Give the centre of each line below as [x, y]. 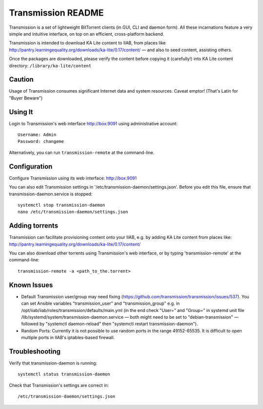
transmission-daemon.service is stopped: [51, 194]
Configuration [31, 166]
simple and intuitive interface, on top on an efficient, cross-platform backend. [86, 34]
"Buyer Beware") [26, 98]
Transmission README [56, 13]
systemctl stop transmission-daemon [61, 205]
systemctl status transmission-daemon [64, 374]
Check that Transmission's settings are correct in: [59, 385]
